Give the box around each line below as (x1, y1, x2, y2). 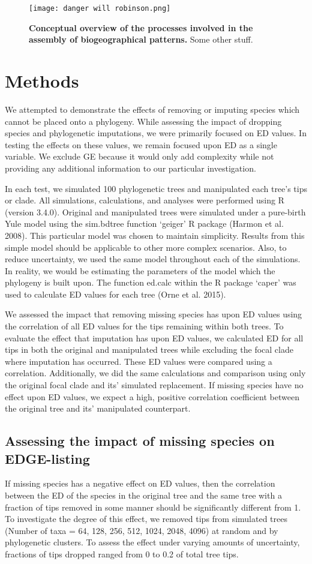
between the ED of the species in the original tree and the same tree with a (5, 489, 282, 501)
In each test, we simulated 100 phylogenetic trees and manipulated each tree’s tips (5, 182, 308, 194)
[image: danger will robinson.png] (29, 4, 171, 13)
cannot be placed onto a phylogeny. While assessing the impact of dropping (5, 115, 282, 127)
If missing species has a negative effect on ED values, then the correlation (5, 477, 275, 490)
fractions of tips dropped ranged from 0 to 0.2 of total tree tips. (5, 547, 239, 560)
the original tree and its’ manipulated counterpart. (5, 402, 191, 415)
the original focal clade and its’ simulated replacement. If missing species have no (5, 379, 304, 391)
